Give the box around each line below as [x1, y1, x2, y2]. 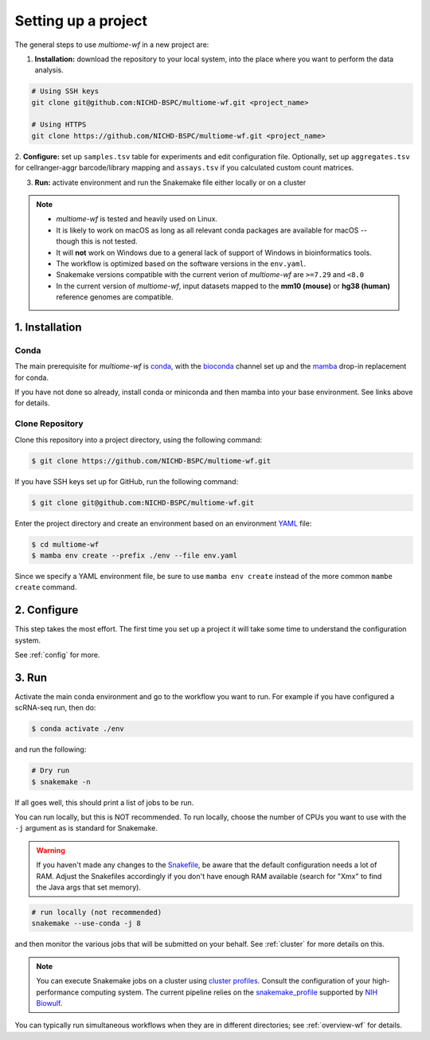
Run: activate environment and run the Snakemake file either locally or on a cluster [34, 178, 307, 187]
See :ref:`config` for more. [14, 650, 100, 659]
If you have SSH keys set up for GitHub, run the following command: [14, 476, 239, 486]
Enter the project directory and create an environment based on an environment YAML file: [14, 518, 312, 528]
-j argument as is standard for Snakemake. [14, 823, 158, 833]
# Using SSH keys [31, 87, 100, 96]
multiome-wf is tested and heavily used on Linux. [56, 214, 218, 224]
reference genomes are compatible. [56, 292, 174, 302]
